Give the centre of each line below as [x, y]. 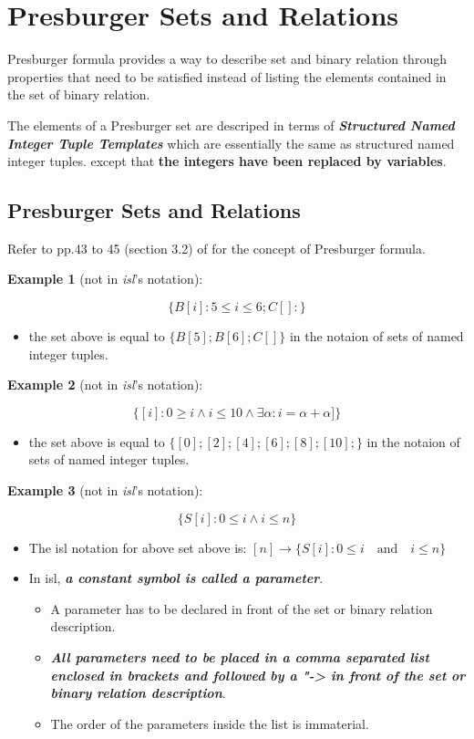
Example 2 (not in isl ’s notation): [105, 385]
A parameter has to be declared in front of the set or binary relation [242, 608]
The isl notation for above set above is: [138, 547]
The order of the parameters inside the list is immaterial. [210, 723]
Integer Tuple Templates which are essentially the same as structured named [231, 143]
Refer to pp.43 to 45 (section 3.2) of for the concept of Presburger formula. [216, 248]
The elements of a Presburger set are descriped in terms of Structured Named [231, 125]
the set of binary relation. [79, 94]
